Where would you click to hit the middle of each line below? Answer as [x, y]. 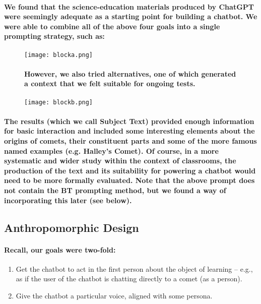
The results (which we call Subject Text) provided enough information [129, 121]
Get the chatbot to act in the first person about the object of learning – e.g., [134, 268]
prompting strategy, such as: [54, 36]
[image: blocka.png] [59, 55]
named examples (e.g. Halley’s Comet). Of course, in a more [111, 150]
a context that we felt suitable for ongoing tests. [110, 83]
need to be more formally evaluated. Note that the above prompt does [129, 180]
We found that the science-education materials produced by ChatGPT [129, 6]
